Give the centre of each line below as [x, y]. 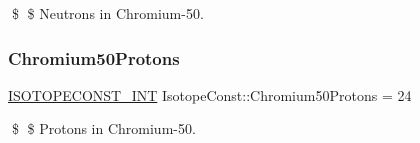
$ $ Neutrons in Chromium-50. [107, 13]
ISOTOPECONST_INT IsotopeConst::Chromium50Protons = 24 [210, 94]
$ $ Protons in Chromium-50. [103, 128]
